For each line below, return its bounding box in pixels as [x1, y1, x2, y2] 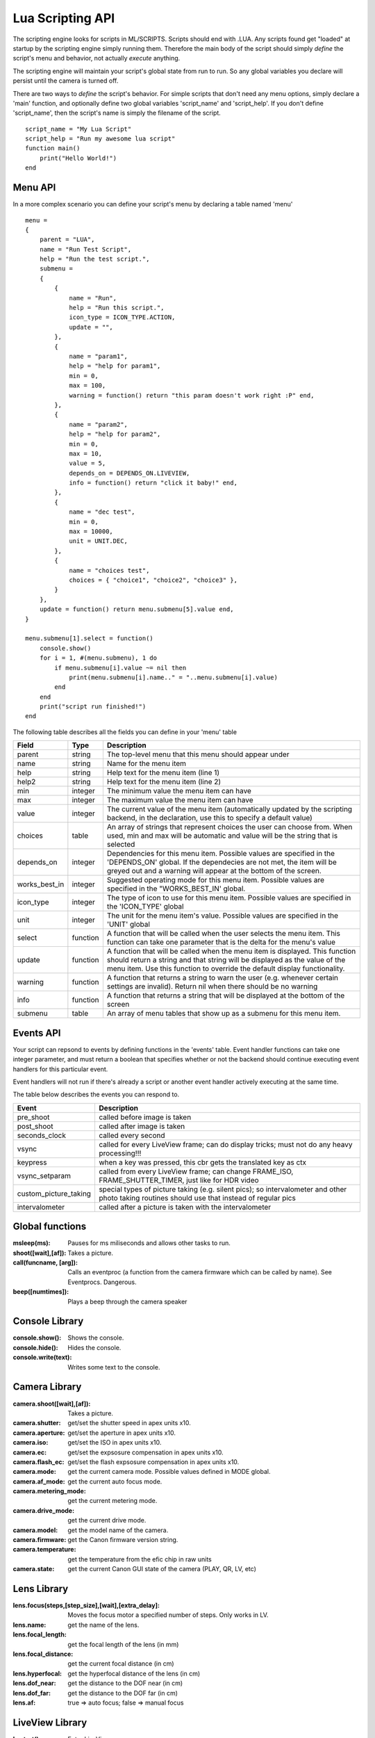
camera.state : [12, 1565, 55, 1573]
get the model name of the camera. [67, 1526, 169, 1534]
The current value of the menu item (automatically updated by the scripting [106, 804, 353, 814]
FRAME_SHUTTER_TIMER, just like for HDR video [98, 1175, 260, 1185]
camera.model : [12, 1526, 58, 1534]
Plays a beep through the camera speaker [67, 1297, 187, 1306]
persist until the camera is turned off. [12, 76, 119, 85]
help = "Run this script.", [69, 304, 165, 312]
